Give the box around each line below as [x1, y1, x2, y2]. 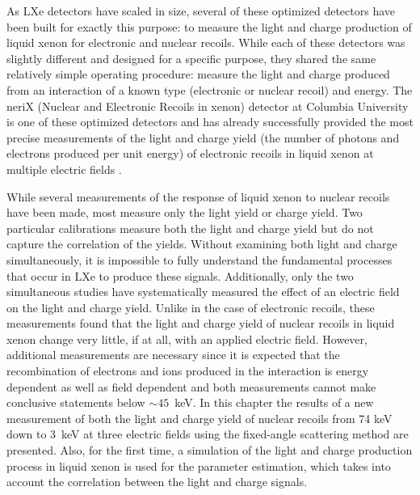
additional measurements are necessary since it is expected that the [6, 346, 340, 363]
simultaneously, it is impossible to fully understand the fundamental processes [6, 251, 393, 268]
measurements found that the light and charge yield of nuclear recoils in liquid [6, 315, 395, 332]
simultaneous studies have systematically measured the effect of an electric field [6, 283, 400, 300]
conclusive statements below [6, 394, 145, 411]
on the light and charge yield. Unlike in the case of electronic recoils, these [6, 298, 375, 315]
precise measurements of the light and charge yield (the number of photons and [6, 129, 400, 146]
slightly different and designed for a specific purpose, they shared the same [6, 49, 376, 66]
